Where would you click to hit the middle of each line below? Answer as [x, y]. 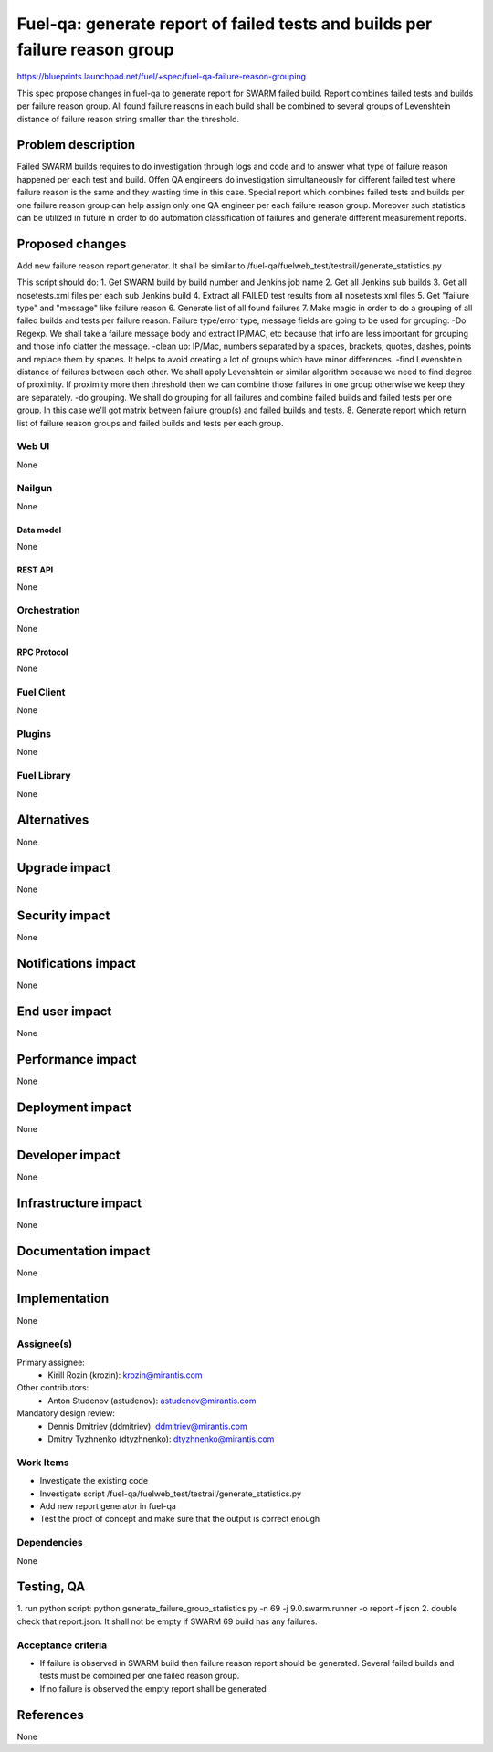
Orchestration [49, 610]
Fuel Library [44, 776]
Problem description [76, 145]
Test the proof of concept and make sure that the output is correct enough [180, 1519]
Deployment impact [74, 1107]
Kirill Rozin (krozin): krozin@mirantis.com [125, 1375]
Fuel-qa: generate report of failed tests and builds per [225, 24]
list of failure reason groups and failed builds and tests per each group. [150, 423]
